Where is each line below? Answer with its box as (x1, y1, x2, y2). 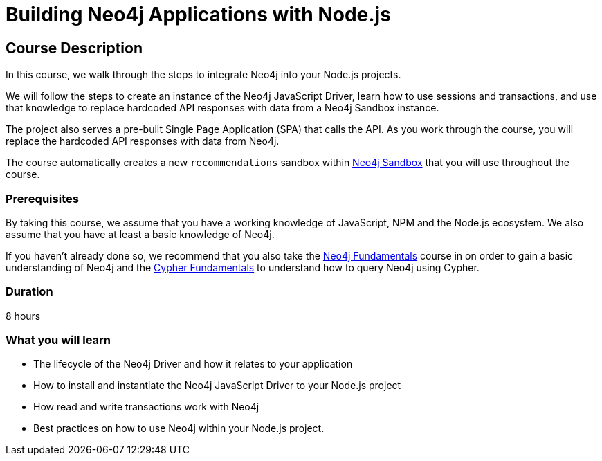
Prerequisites (6, 191, 79, 206)
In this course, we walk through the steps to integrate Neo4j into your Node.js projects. (6, 69, 401, 81)
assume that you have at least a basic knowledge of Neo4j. (6, 228, 275, 240)
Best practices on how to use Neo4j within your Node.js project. (33, 422, 325, 435)
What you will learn (6, 333, 111, 347)
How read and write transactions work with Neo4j (33, 401, 259, 413)
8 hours (6, 309, 41, 322)
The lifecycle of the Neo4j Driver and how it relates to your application (33, 358, 353, 370)
